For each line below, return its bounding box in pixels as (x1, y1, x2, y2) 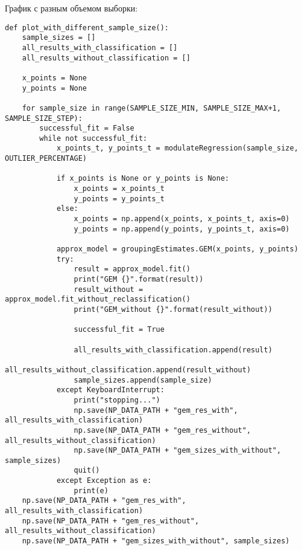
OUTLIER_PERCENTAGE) (5, 154, 87, 163)
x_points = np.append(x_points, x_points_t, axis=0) (74, 215, 290, 224)
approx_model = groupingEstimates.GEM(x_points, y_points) (56, 245, 298, 254)
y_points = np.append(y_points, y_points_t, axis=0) (74, 224, 290, 233)
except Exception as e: (56, 476, 152, 485)
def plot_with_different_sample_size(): (5, 23, 169, 32)
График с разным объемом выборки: (5, 2, 138, 14)
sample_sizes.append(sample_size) (74, 375, 212, 384)
